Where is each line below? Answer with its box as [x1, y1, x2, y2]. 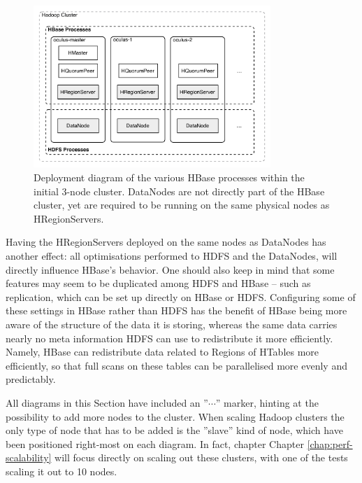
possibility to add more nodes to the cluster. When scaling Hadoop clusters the [6, 409, 345, 423]
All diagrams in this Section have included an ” [6, 395, 208, 409]
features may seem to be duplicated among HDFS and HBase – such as [6, 276, 311, 290]
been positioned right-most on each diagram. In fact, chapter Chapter [6, 436, 304, 451]
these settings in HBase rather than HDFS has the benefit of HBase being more [6, 303, 347, 318]
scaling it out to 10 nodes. [6, 463, 117, 478]
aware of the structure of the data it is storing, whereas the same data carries [6, 316, 338, 331]
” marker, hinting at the [215, 395, 319, 409]
